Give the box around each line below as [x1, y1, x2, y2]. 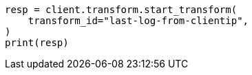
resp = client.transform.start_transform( [5, 4, 238, 15]
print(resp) [5, 37, 69, 48]
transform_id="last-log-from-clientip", [28, 15, 249, 26]
